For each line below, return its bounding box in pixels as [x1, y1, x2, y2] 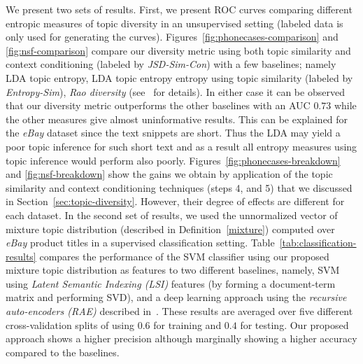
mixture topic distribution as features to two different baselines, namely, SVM [6, 262, 340, 277]
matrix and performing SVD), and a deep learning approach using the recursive [6, 290, 347, 304]
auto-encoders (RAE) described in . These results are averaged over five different [6, 304, 353, 318]
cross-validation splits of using [6, 317, 134, 332]
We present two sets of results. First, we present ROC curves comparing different [6, 2, 353, 16]
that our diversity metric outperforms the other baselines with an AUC [6, 98, 311, 113]
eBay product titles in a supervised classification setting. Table [6, 235, 275, 250]
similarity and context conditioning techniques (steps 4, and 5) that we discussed [6, 180, 353, 195]
